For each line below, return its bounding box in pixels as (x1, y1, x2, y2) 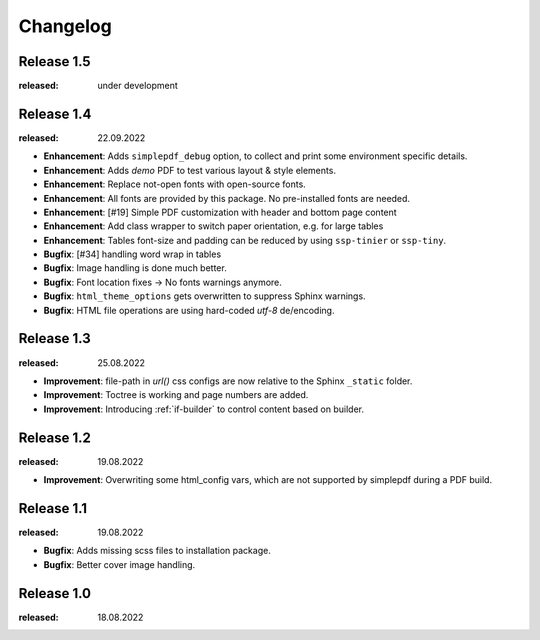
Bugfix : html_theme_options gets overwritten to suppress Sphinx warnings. (43, 290, 366, 302)
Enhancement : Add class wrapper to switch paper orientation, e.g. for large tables (43, 220, 384, 232)
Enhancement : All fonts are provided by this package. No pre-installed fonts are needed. (43, 192, 410, 204)
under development (97, 80, 179, 92)
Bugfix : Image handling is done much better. (43, 262, 227, 274)
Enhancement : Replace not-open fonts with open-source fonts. (43, 178, 307, 190)
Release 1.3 (18, 330, 92, 347)
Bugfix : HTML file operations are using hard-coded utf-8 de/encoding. (43, 304, 335, 316)
